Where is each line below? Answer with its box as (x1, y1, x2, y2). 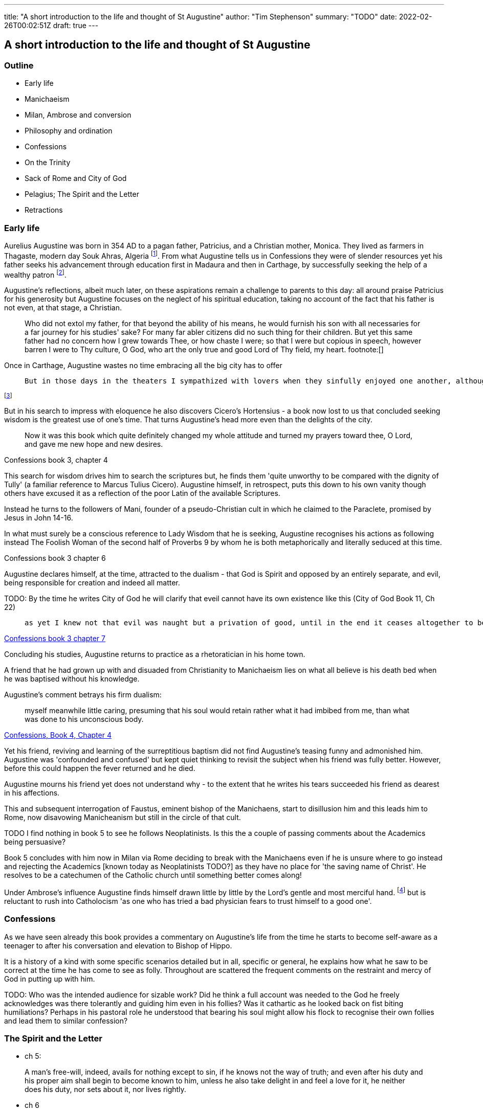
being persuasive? (4, 837, 66, 847)
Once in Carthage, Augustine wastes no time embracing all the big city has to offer (4, 361, 282, 370)
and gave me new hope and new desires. (25, 440, 163, 449)
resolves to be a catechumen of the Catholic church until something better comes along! (4, 871, 302, 880)
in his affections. (4, 788, 60, 798)
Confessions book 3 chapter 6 (4, 554, 106, 563)
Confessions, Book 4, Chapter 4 (4, 731, 112, 740)
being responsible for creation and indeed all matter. (4, 578, 180, 587)
